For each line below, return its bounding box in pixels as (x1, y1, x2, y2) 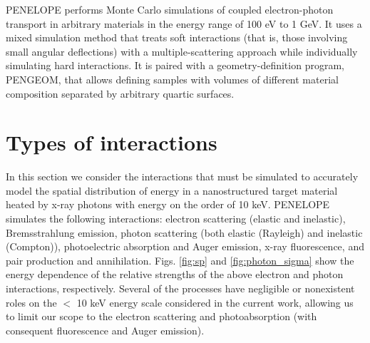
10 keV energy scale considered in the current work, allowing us (76, 295, 354, 309)
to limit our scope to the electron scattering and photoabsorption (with (6, 309, 317, 324)
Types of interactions (6, 128, 217, 157)
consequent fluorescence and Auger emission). (6, 322, 205, 337)
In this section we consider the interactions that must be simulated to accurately (6, 169, 359, 184)
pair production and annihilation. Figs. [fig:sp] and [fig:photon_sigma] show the (6, 252, 354, 267)
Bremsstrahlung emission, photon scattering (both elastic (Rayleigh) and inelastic (6, 225, 363, 240)
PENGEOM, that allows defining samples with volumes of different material (6, 71, 339, 86)
